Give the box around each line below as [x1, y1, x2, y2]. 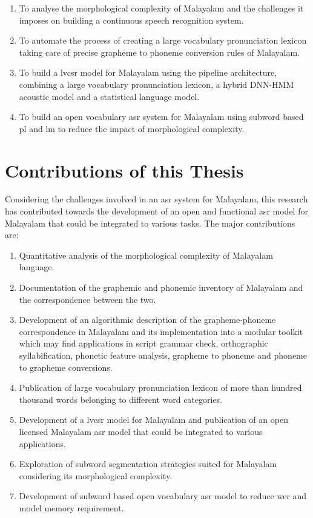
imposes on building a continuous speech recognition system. [19, 13, 244, 26]
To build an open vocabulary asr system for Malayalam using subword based [19, 110, 304, 123]
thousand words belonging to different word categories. [19, 393, 223, 405]
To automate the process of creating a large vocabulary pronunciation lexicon [19, 34, 307, 47]
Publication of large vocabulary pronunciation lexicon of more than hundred [19, 381, 302, 394]
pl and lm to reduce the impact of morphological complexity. [19, 122, 245, 134]
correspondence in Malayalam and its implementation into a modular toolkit [19, 325, 303, 337]
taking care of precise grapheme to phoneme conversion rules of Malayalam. [19, 45, 300, 58]
